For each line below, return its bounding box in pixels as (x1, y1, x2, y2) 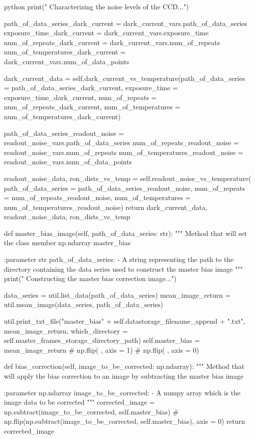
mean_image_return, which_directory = (4, 325, 128, 336)
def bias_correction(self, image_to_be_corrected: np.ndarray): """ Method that (4, 361, 245, 371)
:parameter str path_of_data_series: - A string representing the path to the (4, 254, 234, 264)
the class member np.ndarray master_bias (4, 237, 131, 248)
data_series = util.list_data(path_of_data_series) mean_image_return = (4, 289, 230, 300)
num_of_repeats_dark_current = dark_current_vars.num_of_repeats (4, 37, 220, 47)
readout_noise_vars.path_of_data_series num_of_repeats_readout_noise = (4, 137, 239, 148)
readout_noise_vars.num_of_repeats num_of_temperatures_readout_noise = (4, 147, 243, 157)
